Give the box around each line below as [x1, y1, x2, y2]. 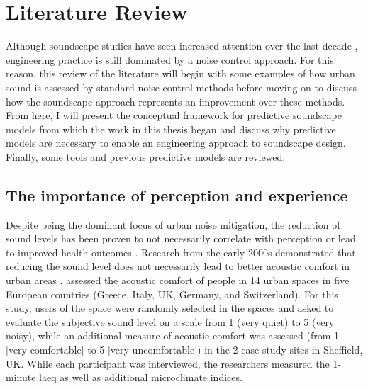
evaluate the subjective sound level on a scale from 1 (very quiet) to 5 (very [6, 314, 335, 329]
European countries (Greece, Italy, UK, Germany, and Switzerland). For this [6, 286, 338, 301]
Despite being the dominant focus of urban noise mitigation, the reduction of [6, 217, 340, 232]
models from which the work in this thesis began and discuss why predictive [6, 121, 336, 136]
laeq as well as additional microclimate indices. [39, 370, 242, 385]
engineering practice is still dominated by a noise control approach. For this [6, 52, 334, 67]
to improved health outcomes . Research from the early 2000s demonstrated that [6, 244, 356, 259]
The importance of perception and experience [6, 184, 348, 205]
